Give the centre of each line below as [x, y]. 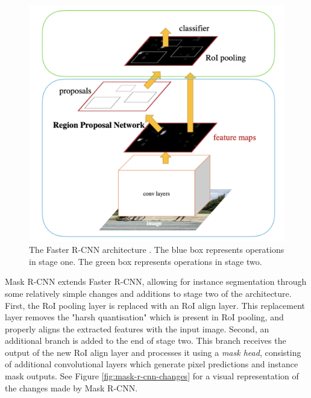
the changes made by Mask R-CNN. [71, 387]
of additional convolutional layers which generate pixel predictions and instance [152, 364]
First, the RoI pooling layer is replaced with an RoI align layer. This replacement [155, 305]
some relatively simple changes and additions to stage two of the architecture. [148, 293]
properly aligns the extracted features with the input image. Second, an [137, 328]
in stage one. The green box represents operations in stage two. [146, 261]
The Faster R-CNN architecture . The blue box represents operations [157, 250]
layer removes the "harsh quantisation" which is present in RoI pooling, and [144, 317]
